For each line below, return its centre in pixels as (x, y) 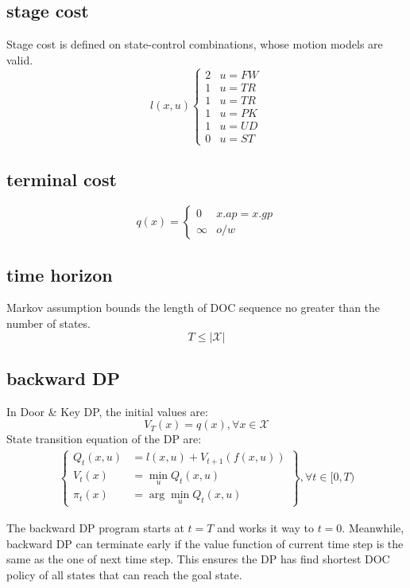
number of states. (48, 323)
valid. (20, 59)
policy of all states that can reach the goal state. (124, 574)
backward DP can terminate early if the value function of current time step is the (205, 543)
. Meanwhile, (373, 527)
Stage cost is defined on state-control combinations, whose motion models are (195, 44)
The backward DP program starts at (95, 527)
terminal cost (62, 179)
